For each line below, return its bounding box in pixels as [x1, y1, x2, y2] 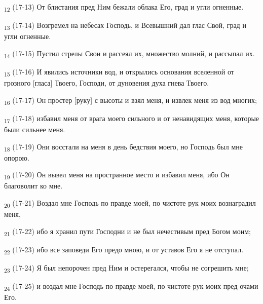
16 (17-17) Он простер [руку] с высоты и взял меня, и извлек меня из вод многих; [4, 94, 257, 106]
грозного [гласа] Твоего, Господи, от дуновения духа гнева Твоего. [4, 78, 209, 88]
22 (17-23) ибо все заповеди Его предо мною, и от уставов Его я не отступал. [4, 244, 244, 256]
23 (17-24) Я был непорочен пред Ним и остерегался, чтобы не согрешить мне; [4, 262, 249, 274]
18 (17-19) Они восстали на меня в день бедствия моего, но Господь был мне [4, 141, 243, 153]
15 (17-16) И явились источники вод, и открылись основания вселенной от [4, 66, 234, 78]
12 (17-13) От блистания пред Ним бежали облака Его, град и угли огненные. [4, 2, 244, 13]
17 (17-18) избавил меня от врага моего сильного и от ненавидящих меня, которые [4, 112, 259, 125]
